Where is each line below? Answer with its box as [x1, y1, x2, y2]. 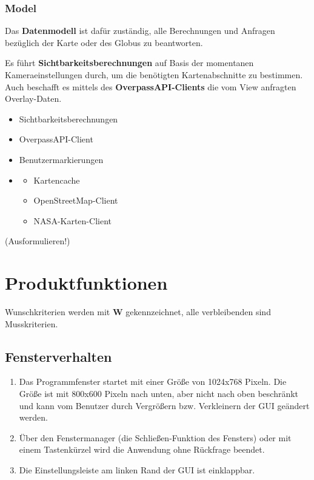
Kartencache [33, 173, 80, 186]
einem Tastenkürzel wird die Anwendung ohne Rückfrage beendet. [19, 443, 265, 456]
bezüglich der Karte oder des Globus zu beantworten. [5, 36, 203, 48]
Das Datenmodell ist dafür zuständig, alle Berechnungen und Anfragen [5, 24, 275, 37]
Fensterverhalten [5, 347, 112, 365]
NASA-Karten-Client [33, 214, 112, 227]
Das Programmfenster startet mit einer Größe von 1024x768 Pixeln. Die [19, 375, 287, 388]
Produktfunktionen [5, 270, 168, 295]
